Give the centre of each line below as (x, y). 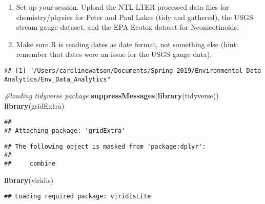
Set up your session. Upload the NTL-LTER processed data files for (123, 7)
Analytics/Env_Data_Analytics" (57, 79)
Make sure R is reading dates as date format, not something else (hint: (127, 44)
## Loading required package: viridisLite (78, 197)
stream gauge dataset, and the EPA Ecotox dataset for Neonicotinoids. (127, 27)
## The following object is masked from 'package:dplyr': (105, 146)
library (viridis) (29, 180)
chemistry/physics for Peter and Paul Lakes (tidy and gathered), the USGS (135, 17)
